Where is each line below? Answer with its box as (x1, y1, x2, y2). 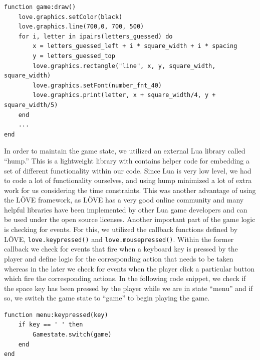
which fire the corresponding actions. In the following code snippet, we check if (4, 273, 246, 283)
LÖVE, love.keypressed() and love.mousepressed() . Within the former (4, 233, 234, 244)
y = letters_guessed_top (33, 52, 115, 59)
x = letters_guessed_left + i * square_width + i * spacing (33, 42, 237, 50)
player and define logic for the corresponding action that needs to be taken (4, 253, 233, 263)
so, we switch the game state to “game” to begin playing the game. (4, 292, 210, 303)
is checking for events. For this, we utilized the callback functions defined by (4, 224, 238, 234)
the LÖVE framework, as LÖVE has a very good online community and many (4, 194, 244, 205)
